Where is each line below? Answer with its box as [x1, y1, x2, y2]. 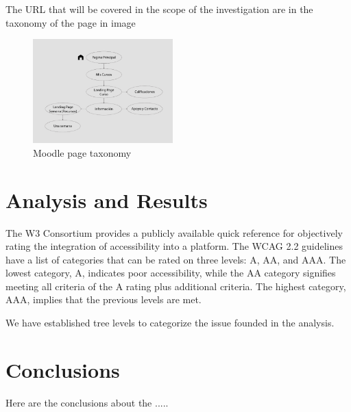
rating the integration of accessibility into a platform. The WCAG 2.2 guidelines [5, 239, 343, 253]
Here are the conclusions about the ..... [5, 395, 169, 409]
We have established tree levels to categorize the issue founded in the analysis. [5, 316, 335, 330]
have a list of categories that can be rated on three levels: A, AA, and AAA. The [5, 252, 346, 266]
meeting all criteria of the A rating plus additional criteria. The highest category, [5, 279, 346, 293]
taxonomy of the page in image [5, 15, 136, 29]
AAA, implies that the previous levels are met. [5, 292, 202, 307]
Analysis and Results [5, 185, 208, 214]
